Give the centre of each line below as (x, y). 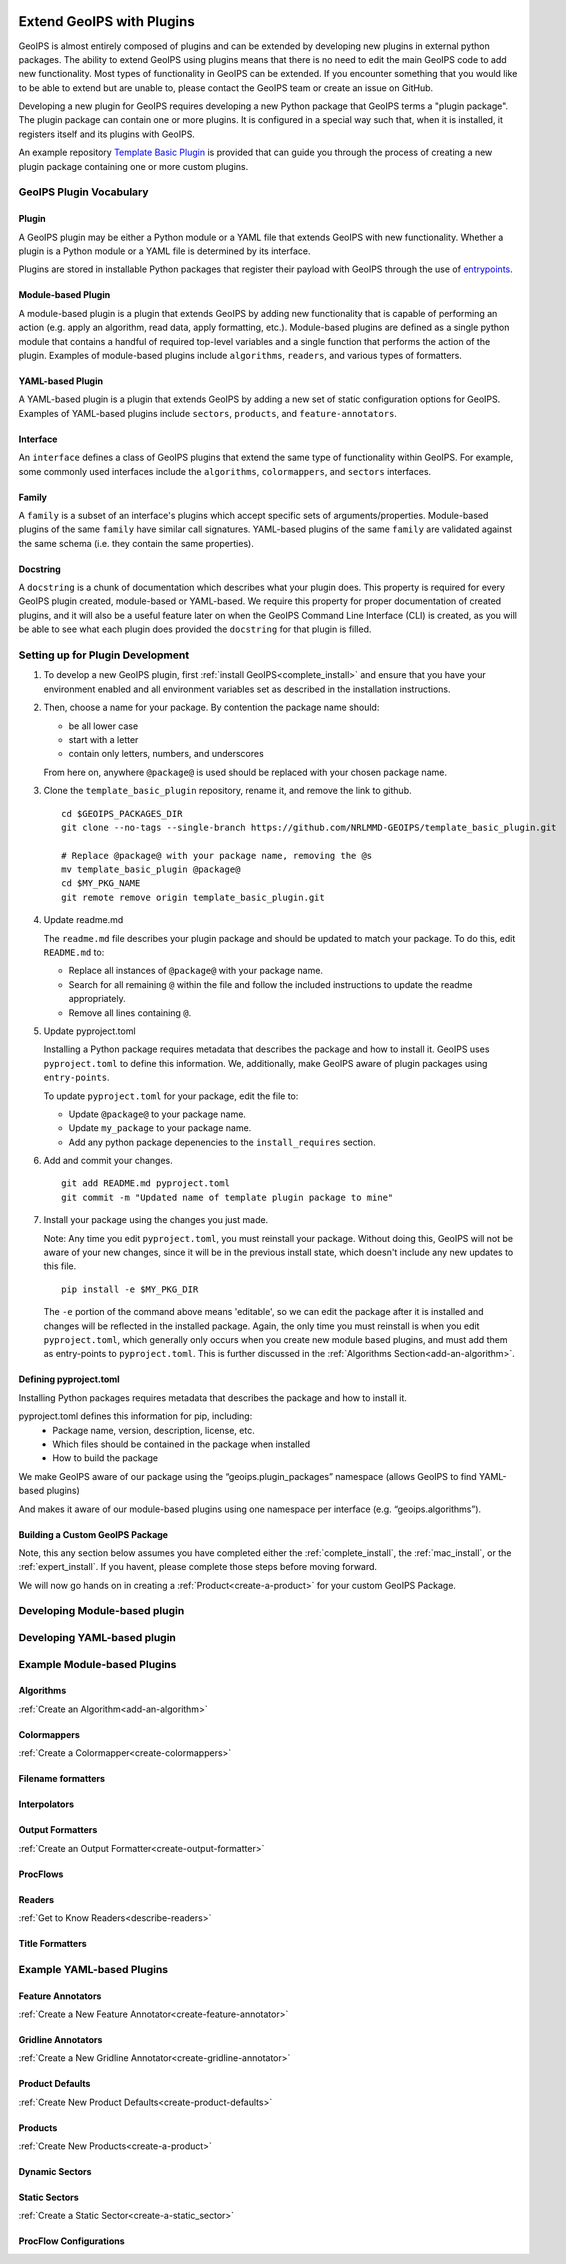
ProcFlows (41, 1874)
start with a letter (103, 739)
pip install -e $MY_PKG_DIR (130, 1289)
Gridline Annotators (60, 2039)
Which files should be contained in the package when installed (181, 1444)
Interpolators (46, 1804)
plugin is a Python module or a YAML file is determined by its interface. (164, 251)
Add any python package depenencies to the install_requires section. (222, 1142)
